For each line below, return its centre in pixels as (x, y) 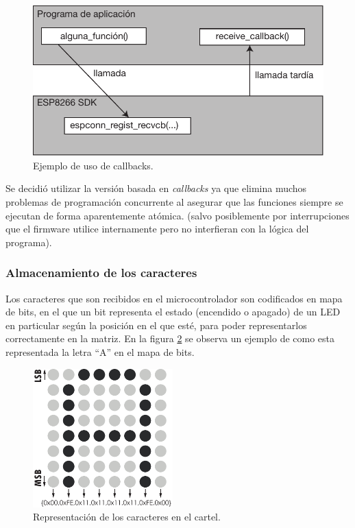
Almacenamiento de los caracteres (101, 273)
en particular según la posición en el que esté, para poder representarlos (156, 325)
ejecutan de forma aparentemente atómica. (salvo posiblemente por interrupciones (177, 215)
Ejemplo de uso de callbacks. (93, 165)
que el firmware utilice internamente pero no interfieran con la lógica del (157, 229)
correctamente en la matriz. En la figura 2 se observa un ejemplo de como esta (170, 338)
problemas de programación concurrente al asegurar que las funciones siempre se (174, 202)
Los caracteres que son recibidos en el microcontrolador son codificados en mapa (174, 298)
